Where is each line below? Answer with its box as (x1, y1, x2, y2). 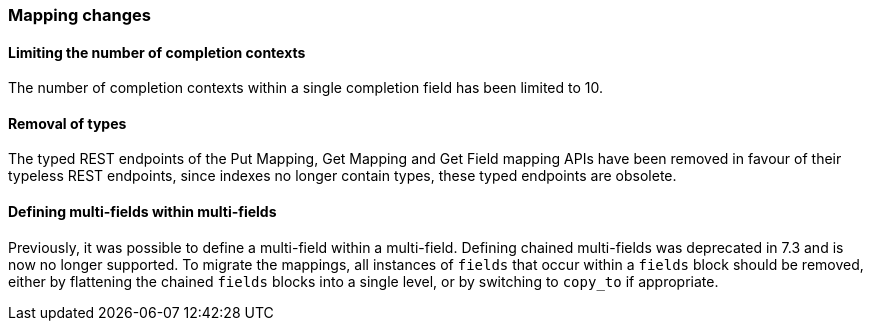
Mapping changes (8, 5, 151, 25)
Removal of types (8, 114, 127, 132)
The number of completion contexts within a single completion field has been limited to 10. (8, 79, 604, 97)
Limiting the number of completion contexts (8, 43, 306, 61)
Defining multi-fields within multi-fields (8, 203, 277, 221)
